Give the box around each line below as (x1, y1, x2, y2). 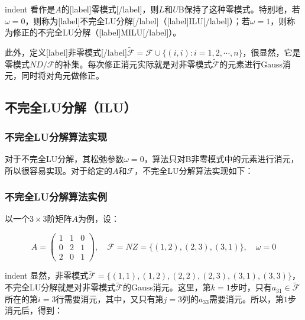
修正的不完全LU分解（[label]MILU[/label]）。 (12, 26, 181, 38)
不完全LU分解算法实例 (5, 189, 108, 204)
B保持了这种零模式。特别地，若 (178, 3, 300, 15)
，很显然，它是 (242, 46, 301, 58)
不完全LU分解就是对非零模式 (5, 281, 116, 293)
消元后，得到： (5, 304, 63, 316)
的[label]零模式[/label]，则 (61, 3, 159, 15)
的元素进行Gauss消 (219, 57, 291, 70)
